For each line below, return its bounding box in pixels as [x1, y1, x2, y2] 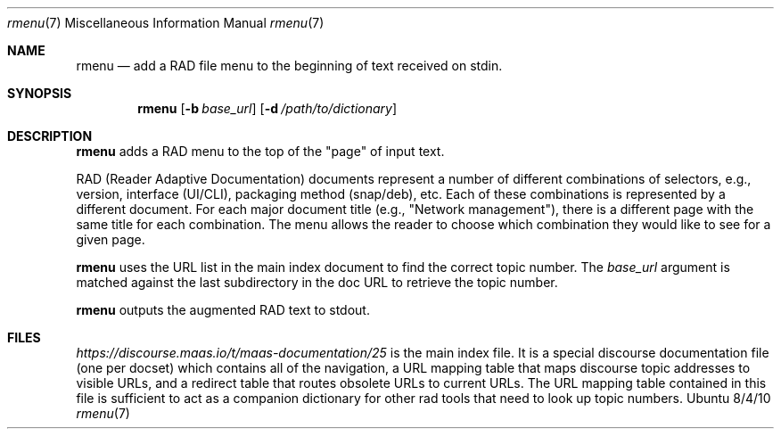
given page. [76, 232, 145, 247]
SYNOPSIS [7, 86, 72, 101]
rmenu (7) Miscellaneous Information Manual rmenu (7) [7, 15, 325, 30]
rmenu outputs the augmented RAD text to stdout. [76, 302, 370, 317]
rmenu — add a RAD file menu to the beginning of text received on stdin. [76, 58, 503, 73]
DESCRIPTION [7, 128, 93, 144]
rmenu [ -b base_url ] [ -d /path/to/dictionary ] [137, 101, 398, 116]
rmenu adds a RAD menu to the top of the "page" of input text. [76, 144, 445, 159]
